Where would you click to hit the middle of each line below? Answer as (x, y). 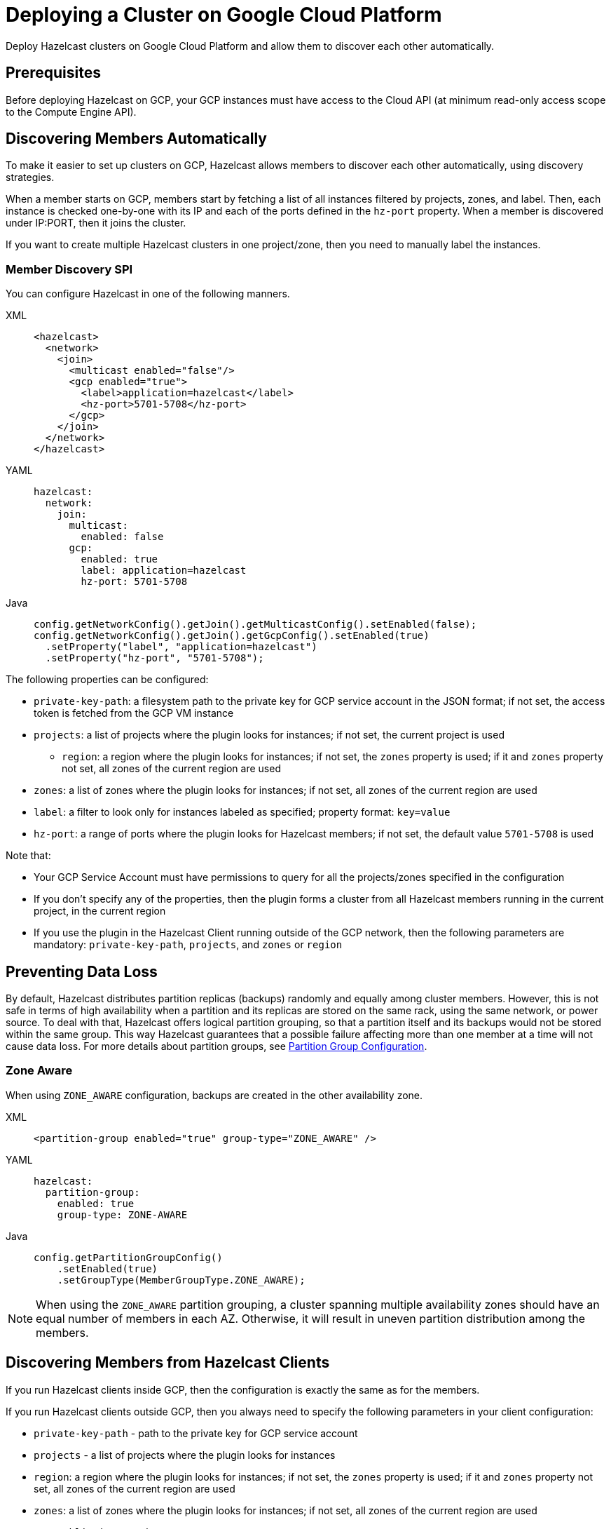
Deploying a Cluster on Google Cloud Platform (224, 15)
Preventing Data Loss (82, 971)
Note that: (28, 856)
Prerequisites (53, 73)
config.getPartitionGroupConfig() (128, 1257)
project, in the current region (100, 911)
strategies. (30, 177)
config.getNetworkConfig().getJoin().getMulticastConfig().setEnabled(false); (255, 625)
